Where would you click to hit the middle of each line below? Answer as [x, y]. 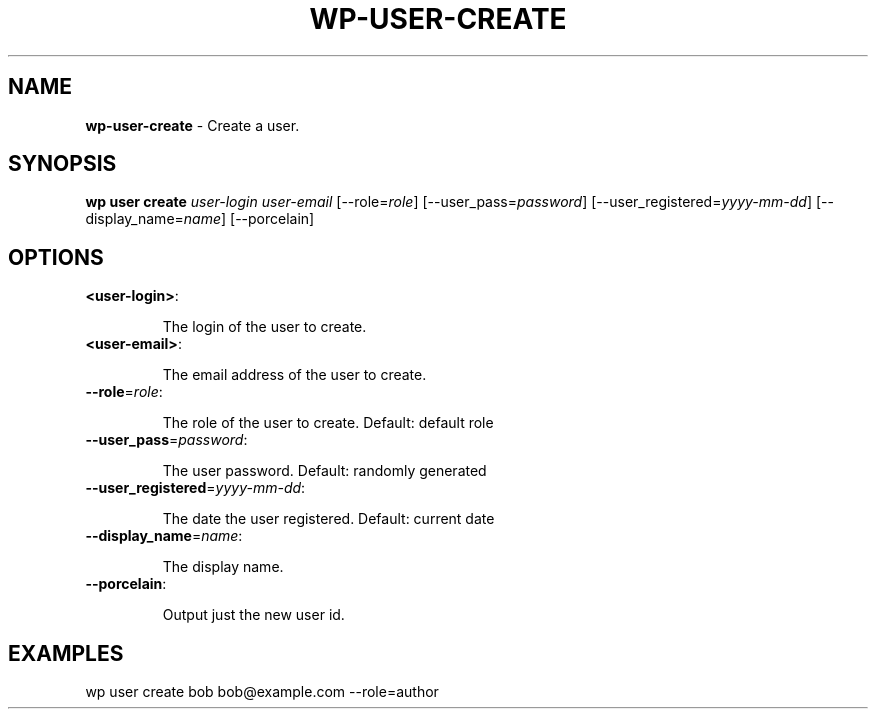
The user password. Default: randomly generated [324, 471]
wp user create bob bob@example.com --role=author [262, 692]
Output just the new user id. [253, 615]
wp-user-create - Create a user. [192, 125]
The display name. [223, 567]
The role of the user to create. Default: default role [328, 423]
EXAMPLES [66, 653]
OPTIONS [56, 257]
